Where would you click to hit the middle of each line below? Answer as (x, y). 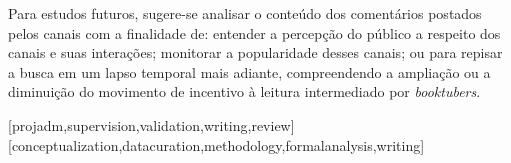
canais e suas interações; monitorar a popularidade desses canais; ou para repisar (255, 52)
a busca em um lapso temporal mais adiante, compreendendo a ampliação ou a (249, 71)
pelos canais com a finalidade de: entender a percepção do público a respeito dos (254, 32)
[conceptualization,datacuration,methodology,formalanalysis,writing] (216, 144)
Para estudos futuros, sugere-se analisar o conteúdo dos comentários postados (245, 13)
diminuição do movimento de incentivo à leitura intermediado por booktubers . (244, 91)
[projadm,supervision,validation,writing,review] (151, 124)
